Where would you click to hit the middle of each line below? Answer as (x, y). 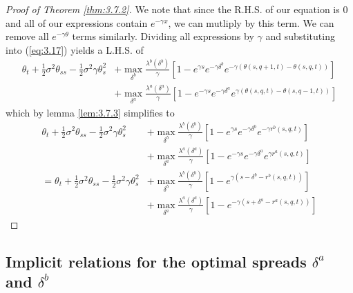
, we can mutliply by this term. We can (251, 22)
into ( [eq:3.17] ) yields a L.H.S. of (75, 49)
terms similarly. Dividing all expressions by (163, 36)
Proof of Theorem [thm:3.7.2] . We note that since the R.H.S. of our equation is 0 (177, 9)
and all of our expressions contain (77, 22)
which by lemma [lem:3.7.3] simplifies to (90, 112)
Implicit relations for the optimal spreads (156, 261)
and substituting (300, 36)
